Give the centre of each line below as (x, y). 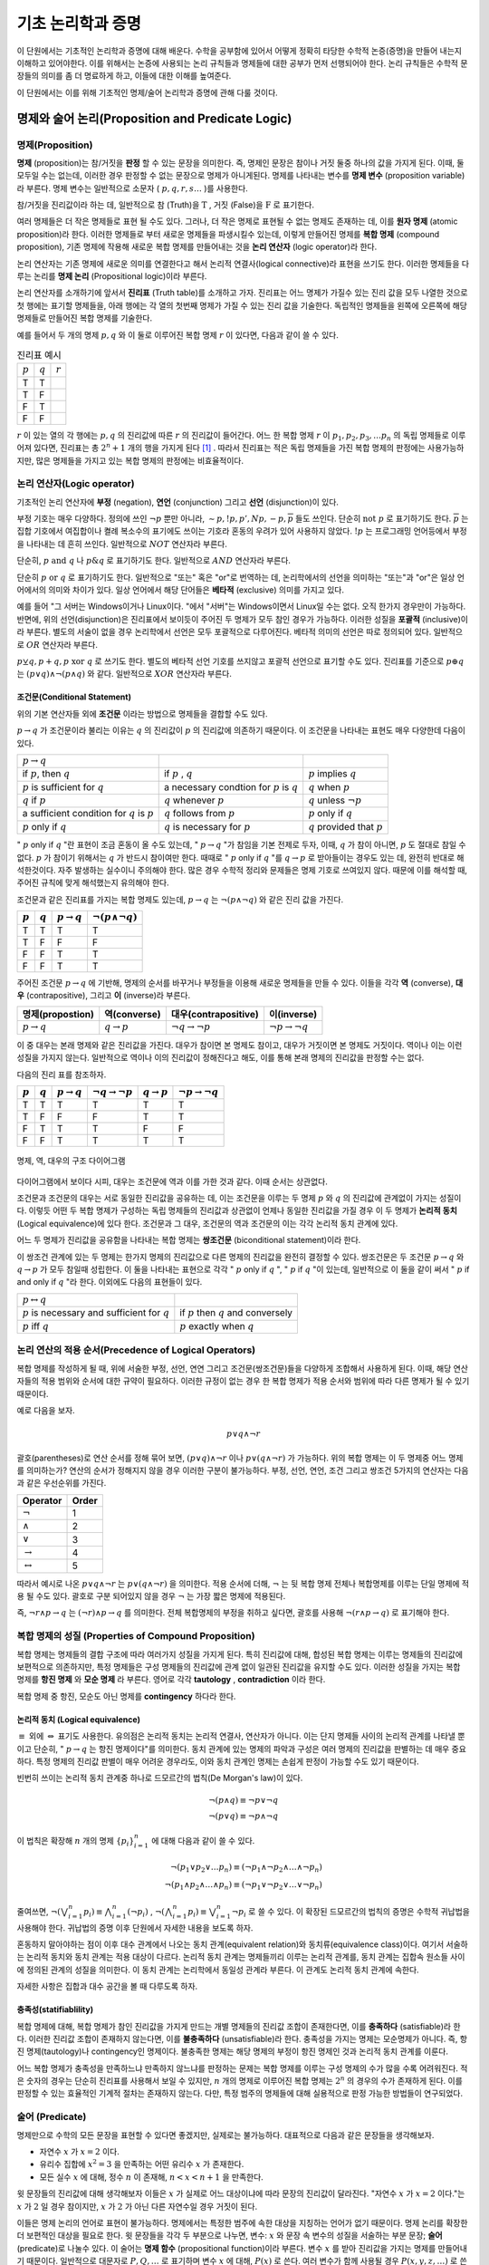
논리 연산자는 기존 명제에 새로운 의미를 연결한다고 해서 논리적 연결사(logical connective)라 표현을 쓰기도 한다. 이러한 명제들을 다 (243, 264)
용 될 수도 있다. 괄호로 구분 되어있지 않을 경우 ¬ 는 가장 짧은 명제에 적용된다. (151, 1596)
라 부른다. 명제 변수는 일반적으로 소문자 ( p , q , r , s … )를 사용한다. (132, 188)
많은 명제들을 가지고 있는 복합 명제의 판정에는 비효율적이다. (140, 460)
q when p (329, 786)
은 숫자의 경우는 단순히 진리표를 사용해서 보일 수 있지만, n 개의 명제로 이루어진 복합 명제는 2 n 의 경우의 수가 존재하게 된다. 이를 (240, 2081)
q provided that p (346, 826)
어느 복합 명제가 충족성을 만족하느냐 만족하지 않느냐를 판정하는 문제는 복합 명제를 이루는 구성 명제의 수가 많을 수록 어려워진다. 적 (242, 2068)
